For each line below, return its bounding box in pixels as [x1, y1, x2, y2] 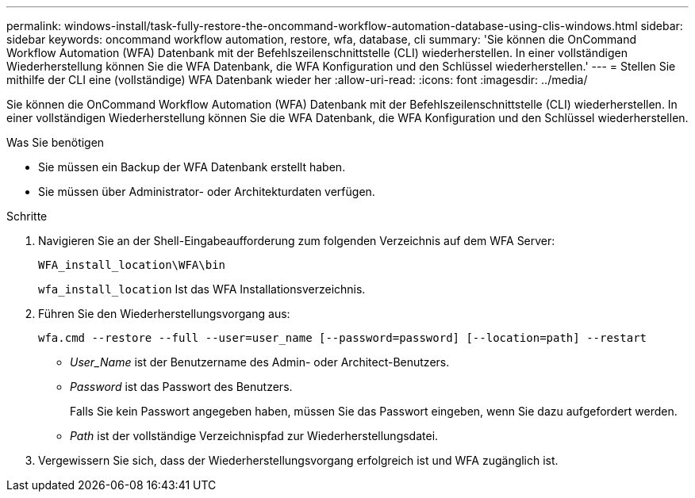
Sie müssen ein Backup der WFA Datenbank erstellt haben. [38, 160, 346, 174]
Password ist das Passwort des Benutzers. [70, 380, 293, 393]
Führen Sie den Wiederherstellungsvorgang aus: [38, 307, 290, 320]
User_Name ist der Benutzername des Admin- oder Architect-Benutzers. [70, 355, 450, 369]
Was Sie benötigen [6, 136, 105, 149]
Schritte [6, 209, 48, 223]
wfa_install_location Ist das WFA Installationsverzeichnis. [38, 282, 366, 296]
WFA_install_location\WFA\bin [38, 259, 226, 271]
